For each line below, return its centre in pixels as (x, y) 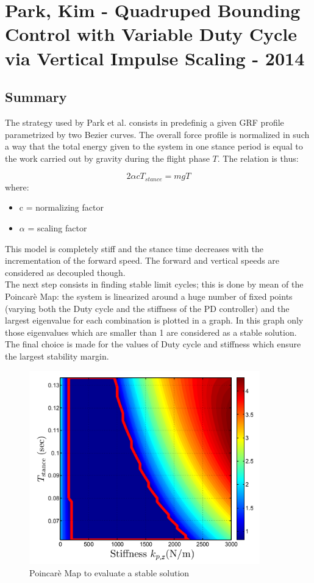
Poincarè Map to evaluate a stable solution (109, 572)
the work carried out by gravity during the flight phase (107, 158)
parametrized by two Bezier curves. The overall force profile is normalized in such (157, 134)
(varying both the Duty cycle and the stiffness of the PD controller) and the (147, 308)
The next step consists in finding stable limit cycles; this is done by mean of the (154, 284)
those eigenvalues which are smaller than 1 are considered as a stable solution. (151, 332)
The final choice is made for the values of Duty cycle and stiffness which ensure (153, 344)
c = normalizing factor (61, 207)
